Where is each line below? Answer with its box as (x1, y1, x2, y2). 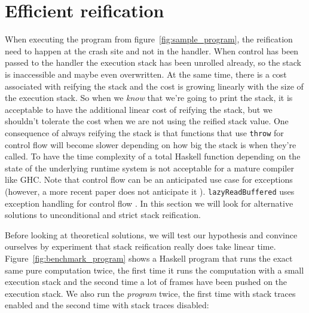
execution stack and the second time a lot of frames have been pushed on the (5, 275, 287, 288)
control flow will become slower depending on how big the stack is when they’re (5, 138, 296, 151)
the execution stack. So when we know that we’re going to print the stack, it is (5, 91, 293, 104)
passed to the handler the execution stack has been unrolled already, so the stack (5, 56, 302, 69)
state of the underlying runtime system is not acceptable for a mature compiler (5, 161, 294, 174)
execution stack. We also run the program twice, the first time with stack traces (5, 287, 296, 299)
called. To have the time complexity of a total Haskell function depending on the (5, 150, 301, 162)
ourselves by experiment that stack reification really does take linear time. (5, 240, 276, 253)
